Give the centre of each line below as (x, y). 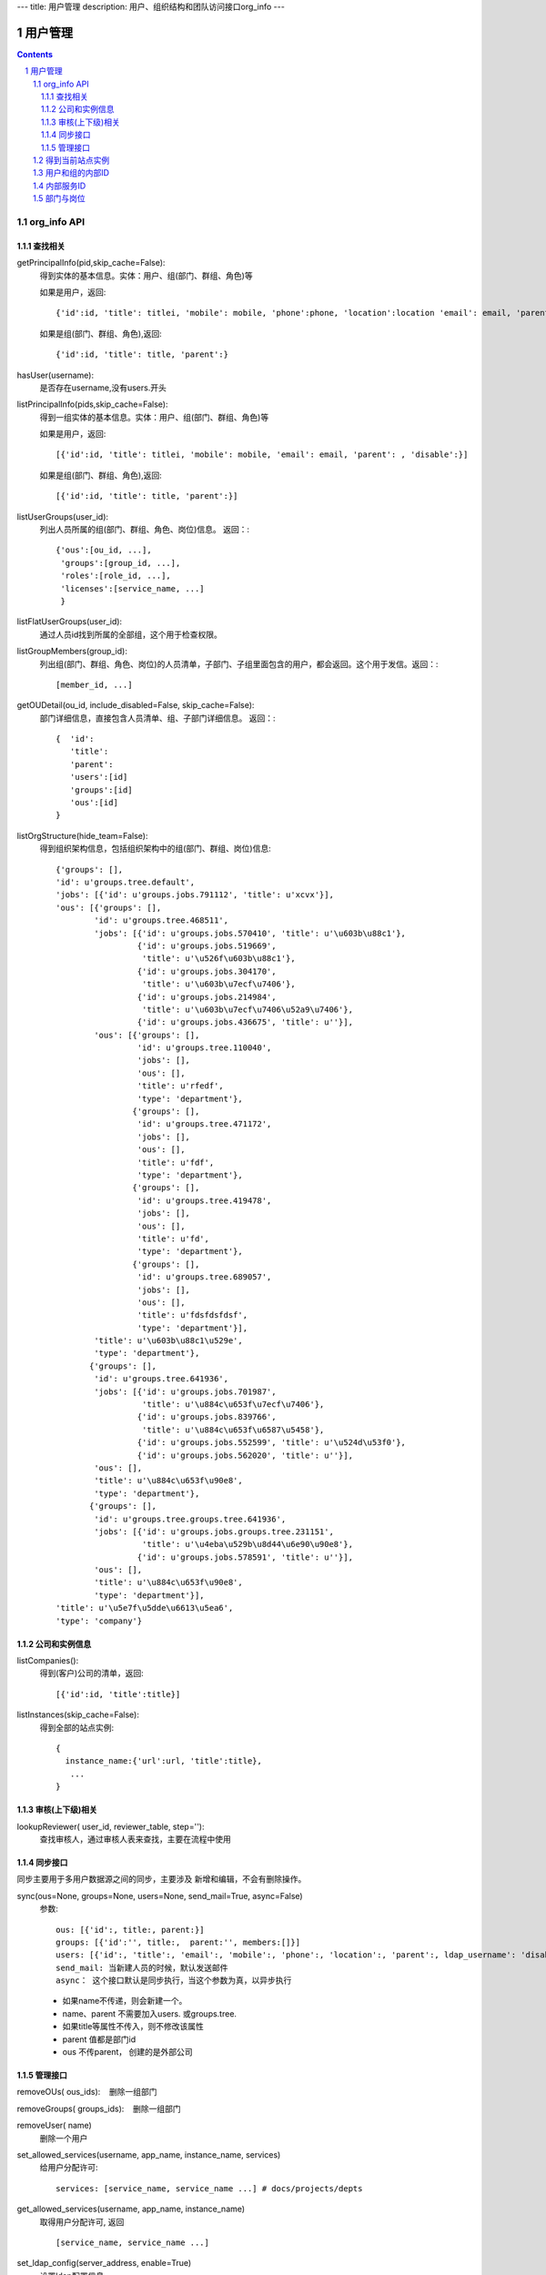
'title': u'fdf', (176, 1162)
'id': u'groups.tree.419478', (204, 1200)
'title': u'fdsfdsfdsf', (192, 1315)
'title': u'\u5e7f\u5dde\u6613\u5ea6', (145, 1608)
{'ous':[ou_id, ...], (104, 550)
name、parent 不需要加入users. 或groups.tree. (149, 2013)
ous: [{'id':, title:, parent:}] (130, 1930)
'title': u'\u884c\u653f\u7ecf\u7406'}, (233, 1405)
